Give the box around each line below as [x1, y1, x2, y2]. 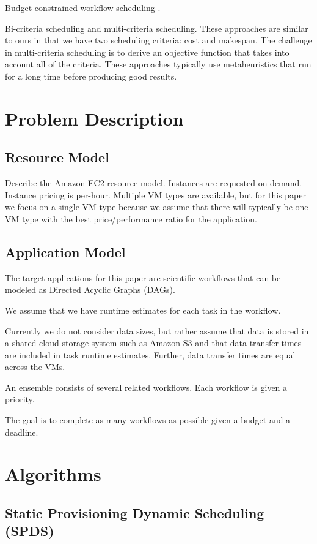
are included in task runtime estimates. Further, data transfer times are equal [5, 348, 296, 361]
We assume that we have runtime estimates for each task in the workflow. [5, 303, 281, 316]
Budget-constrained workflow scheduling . [5, 1, 161, 13]
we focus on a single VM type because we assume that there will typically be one [5, 200, 308, 213]
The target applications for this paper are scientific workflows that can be [5, 271, 281, 284]
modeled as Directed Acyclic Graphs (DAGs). [5, 283, 175, 296]
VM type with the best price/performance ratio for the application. [5, 212, 257, 225]
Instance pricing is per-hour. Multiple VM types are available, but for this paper [5, 188, 306, 201]
